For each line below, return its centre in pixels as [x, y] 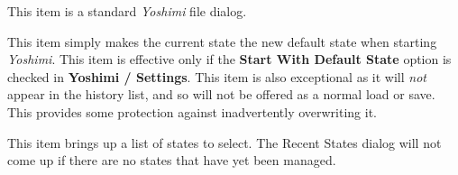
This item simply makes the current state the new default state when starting [222, 41]
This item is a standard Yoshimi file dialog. [127, 11]
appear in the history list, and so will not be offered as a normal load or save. [221, 94]
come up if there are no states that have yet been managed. [172, 160]
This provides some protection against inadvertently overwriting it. [192, 111]
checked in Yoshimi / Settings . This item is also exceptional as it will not [217, 76]
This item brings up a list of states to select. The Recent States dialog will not [224, 142]
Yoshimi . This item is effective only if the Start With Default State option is [229, 59]
